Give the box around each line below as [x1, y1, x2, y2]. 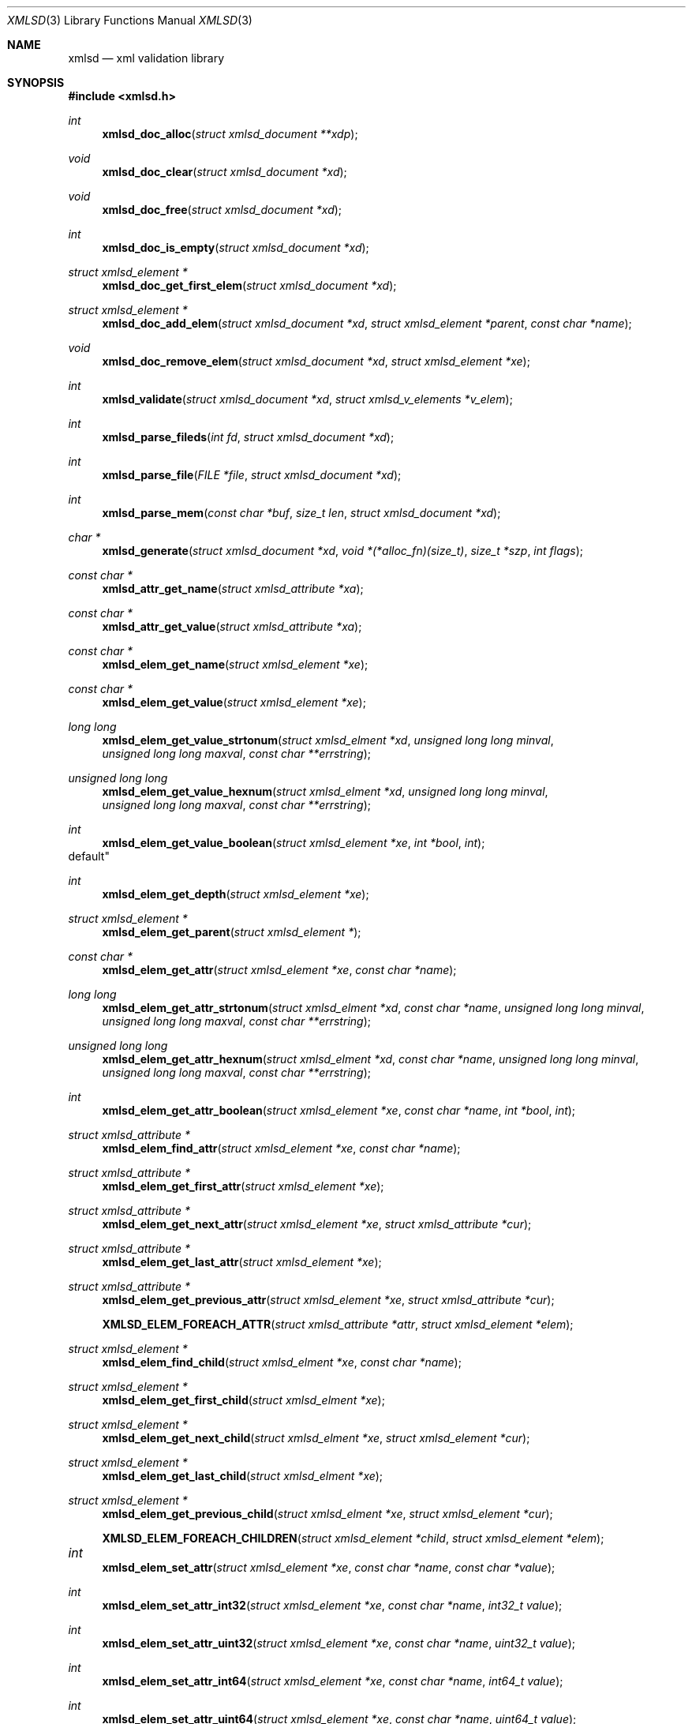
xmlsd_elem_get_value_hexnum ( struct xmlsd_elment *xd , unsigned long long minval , [102, 785, 548, 798]
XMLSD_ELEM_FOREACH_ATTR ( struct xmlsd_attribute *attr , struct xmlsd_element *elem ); [102, 1317, 574, 1331]
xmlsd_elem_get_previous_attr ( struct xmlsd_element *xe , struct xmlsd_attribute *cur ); [102, 1293, 555, 1306]
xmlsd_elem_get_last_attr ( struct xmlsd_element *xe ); [102, 1255, 382, 1269]
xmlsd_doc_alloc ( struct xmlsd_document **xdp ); [102, 127, 358, 141]
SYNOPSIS [7, 76, 65, 89]
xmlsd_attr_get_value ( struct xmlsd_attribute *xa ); [102, 620, 362, 633]
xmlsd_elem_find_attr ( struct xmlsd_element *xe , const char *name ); [102, 1141, 461, 1155]
